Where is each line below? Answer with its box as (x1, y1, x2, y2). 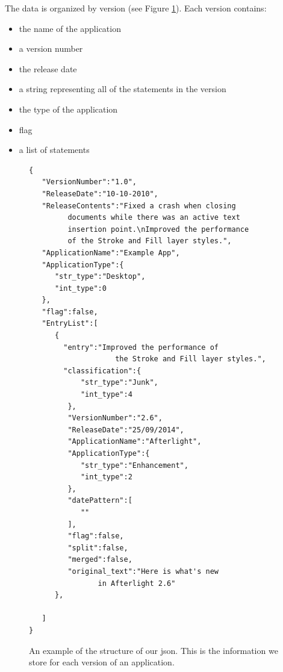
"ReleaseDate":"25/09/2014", (67, 425, 184, 434)
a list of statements (19, 143, 90, 156)
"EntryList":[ (42, 319, 98, 328)
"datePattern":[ (67, 496, 132, 505)
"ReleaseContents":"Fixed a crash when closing (42, 201, 236, 210)
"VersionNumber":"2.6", (67, 414, 163, 423)
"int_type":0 (54, 284, 107, 293)
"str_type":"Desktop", (54, 272, 146, 281)
